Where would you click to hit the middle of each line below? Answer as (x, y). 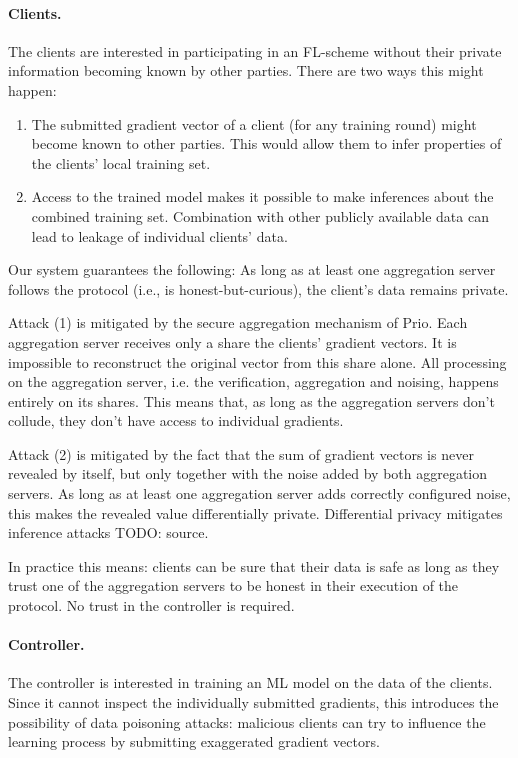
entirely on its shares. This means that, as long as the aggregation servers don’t (251, 400)
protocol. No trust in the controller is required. (151, 605)
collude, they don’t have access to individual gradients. (176, 420)
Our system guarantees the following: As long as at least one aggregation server (252, 269)
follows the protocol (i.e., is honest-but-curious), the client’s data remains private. (258, 288)
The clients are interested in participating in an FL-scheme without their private (255, 50)
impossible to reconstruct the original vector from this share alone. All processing (257, 361)
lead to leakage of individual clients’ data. (159, 235)
